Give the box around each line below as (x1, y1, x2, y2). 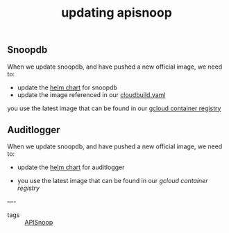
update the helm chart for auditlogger (17, 163, 125, 171)
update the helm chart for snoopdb (17, 83, 118, 92)
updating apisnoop (61, 5, 172, 21)
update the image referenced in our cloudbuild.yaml (17, 90, 166, 98)
